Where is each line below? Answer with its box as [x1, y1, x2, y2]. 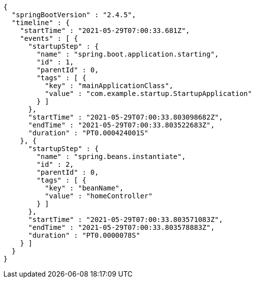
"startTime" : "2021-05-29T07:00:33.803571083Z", [28, 216, 223, 223]
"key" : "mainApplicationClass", [45, 82, 173, 90]
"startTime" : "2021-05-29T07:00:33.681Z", [20, 27, 190, 34]
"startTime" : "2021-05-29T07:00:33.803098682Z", [28, 113, 223, 121]
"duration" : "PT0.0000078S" [28, 231, 141, 239]
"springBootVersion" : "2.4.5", [11, 11, 136, 19]
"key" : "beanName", [45, 184, 124, 192]
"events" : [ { [20, 34, 78, 42]
